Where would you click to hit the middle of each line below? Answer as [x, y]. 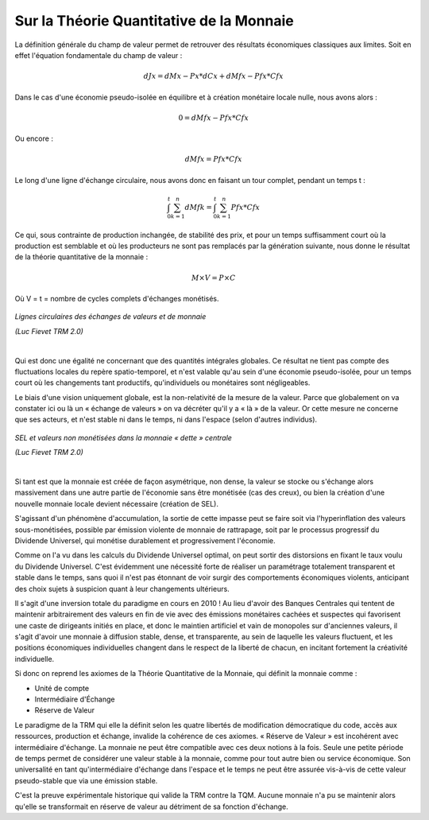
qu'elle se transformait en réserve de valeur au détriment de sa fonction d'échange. [152, 806]
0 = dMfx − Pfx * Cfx [214, 118]
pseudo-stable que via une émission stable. [86, 780]
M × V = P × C [213, 278]
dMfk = [198, 207]
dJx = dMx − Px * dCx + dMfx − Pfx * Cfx [213, 76]
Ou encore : [34, 138]
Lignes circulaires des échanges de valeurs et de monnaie [110, 317]
